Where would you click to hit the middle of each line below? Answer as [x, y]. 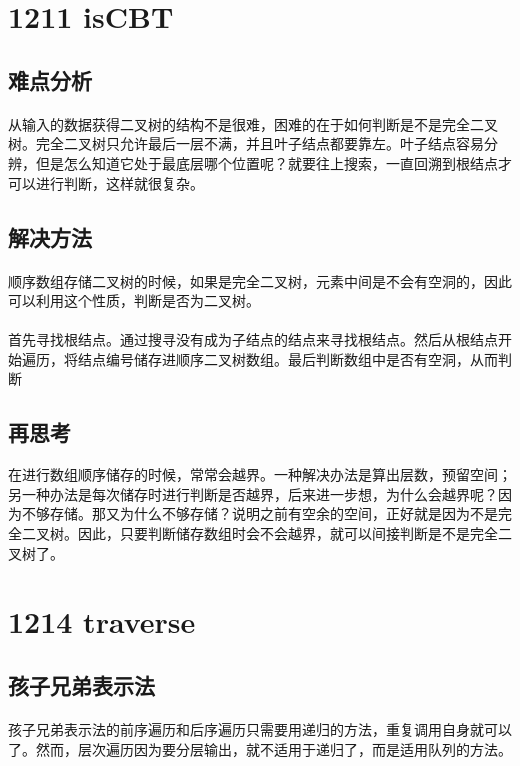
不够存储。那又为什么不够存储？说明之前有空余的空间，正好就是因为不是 [259, 513]
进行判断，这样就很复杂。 [119, 182]
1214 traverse [102, 621]
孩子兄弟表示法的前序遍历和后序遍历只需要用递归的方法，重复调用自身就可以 [260, 728]
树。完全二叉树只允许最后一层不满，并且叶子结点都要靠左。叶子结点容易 [246, 143]
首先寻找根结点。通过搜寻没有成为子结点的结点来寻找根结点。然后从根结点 [253, 339]
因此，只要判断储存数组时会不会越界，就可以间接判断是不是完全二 [294, 533]
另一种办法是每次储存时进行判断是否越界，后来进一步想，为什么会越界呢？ [253, 493]
